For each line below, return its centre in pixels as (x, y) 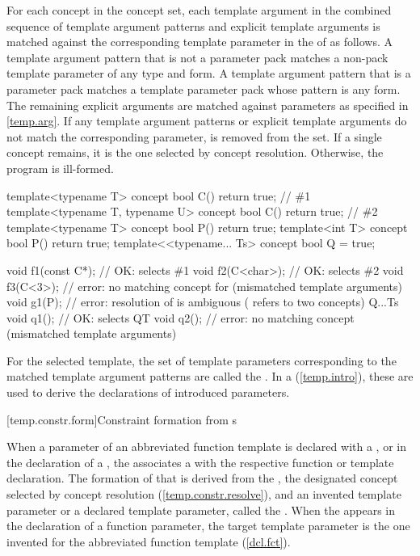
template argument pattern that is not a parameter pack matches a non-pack (197, 57)
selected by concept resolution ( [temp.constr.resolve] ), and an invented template (204, 494)
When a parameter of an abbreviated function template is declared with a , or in (206, 446)
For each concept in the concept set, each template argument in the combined (199, 10)
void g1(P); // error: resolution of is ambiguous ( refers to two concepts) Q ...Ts (203, 302)
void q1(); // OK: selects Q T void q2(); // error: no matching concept (181, 317)
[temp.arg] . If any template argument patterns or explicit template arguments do (207, 121)
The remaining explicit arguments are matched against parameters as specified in (208, 105)
